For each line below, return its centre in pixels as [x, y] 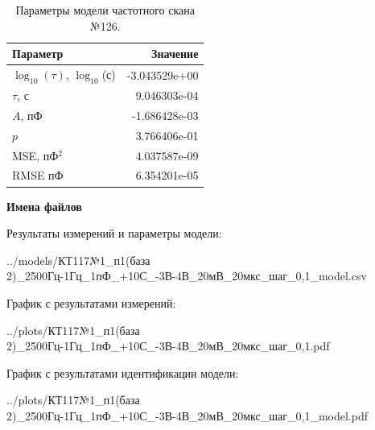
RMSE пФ [38, 175]
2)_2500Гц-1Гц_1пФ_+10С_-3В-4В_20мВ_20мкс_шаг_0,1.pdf [168, 346]
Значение [175, 54]
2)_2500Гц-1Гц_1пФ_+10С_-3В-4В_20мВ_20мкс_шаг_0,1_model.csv [187, 276]
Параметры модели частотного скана [105, 10]
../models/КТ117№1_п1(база [78, 260]
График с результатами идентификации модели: [123, 372]
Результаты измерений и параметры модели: [114, 233]
